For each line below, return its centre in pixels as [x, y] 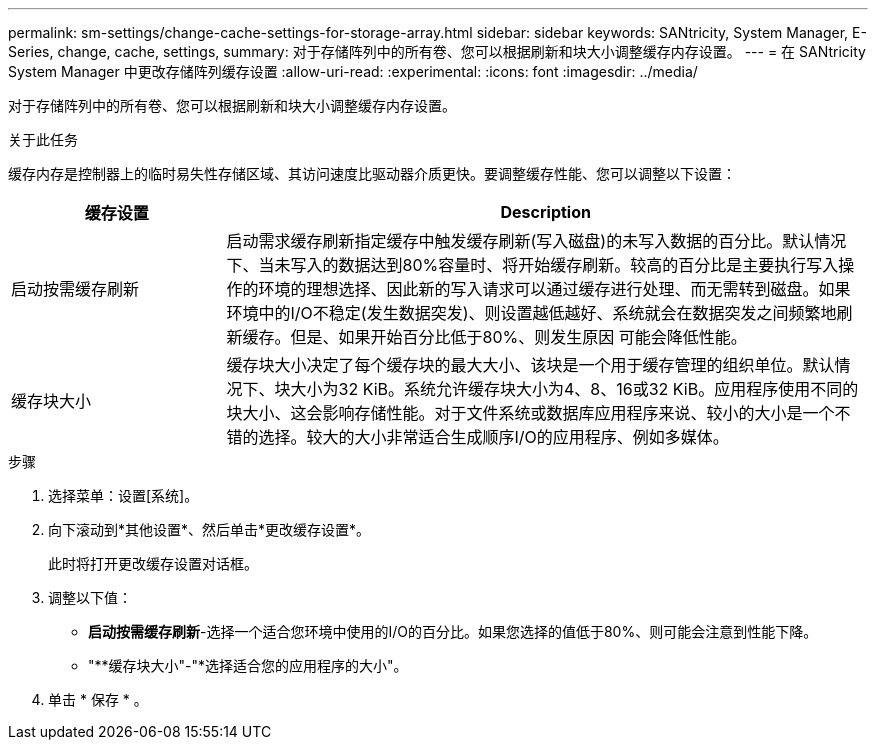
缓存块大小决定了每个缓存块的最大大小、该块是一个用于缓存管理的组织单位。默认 [530, 365]
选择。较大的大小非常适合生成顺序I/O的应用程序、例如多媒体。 [493, 437]
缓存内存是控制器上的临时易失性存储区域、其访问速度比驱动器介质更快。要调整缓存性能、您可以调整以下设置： [372, 173]
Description [545, 212]
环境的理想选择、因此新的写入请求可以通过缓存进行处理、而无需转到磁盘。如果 [554, 289]
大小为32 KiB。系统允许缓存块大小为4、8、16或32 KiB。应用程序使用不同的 [574, 389]
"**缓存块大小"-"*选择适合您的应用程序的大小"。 [248, 665]
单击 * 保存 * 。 [98, 699]
